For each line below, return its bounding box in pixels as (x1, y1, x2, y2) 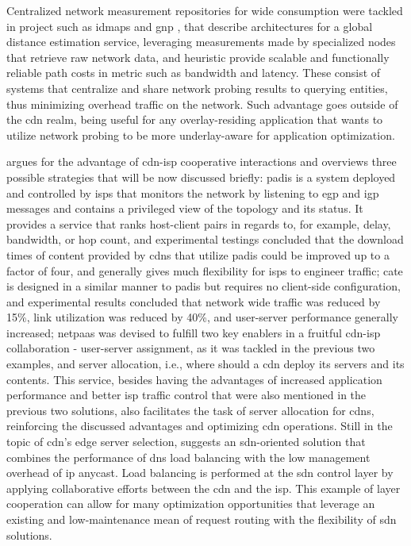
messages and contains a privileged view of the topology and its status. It (6, 200, 363, 217)
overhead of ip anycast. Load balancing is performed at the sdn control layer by (6, 464, 394, 481)
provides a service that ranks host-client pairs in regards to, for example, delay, (6, 215, 391, 232)
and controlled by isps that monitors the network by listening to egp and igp (6, 184, 379, 201)
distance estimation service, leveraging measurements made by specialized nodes (6, 33, 396, 50)
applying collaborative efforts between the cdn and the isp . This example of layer (6, 479, 401, 496)
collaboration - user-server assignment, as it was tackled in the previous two (6, 340, 375, 356)
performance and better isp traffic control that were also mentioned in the (6, 386, 367, 403)
